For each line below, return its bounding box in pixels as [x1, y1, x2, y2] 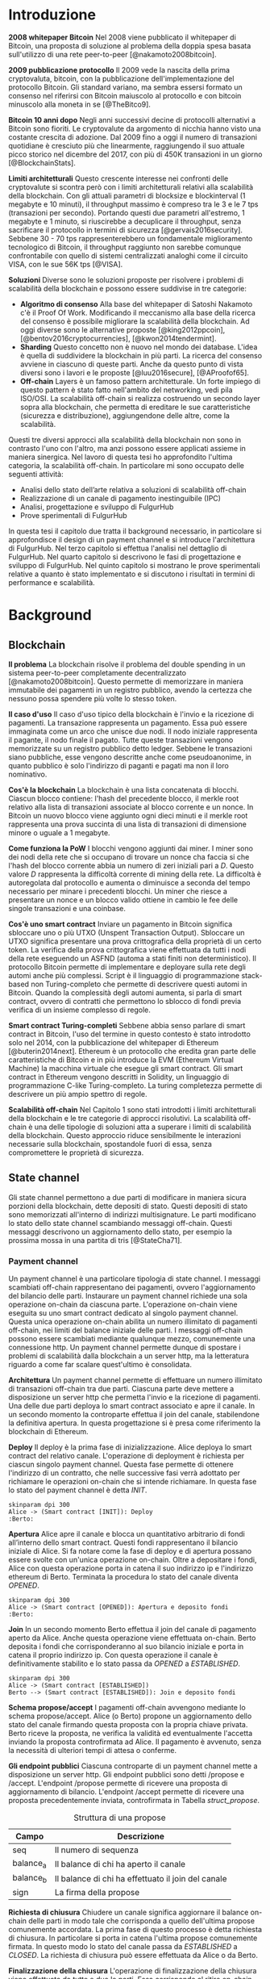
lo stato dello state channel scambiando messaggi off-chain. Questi [8, 1218, 232, 1228]
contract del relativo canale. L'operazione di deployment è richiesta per [8, 1451, 245, 1461]
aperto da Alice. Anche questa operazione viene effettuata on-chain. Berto [8, 1633, 256, 1643]
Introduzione [8, 6, 97, 24]
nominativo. [8, 769, 48, 779]
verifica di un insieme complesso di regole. [8, 1005, 151, 1015]
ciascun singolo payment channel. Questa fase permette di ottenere [8, 1459, 234, 1470]
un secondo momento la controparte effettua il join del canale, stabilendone [8, 1410, 260, 1420]
